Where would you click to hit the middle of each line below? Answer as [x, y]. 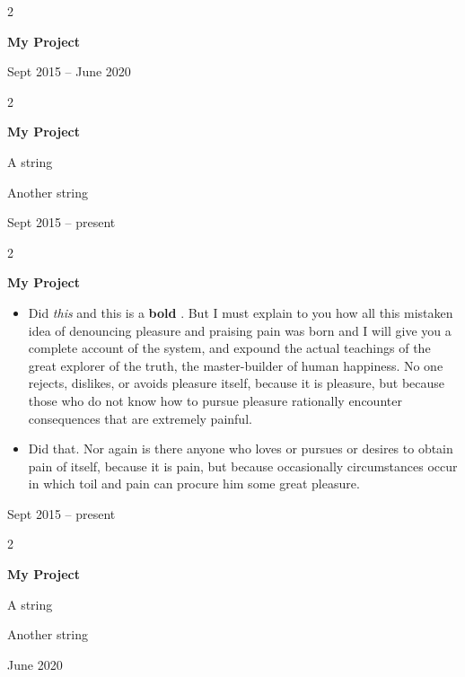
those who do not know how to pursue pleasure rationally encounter [215, 400]
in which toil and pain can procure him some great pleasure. [194, 484]
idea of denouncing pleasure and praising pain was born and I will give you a [240, 330]
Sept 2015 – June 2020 [69, 71]
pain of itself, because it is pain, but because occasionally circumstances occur [243, 466]
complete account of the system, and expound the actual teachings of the [229, 348]
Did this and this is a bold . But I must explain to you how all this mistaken [241, 312]
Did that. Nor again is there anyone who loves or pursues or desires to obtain [241, 448]
